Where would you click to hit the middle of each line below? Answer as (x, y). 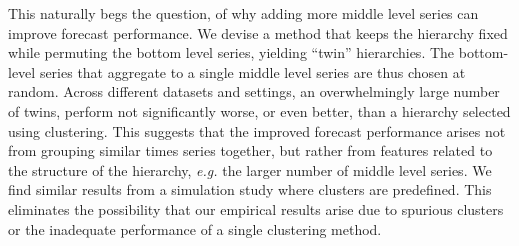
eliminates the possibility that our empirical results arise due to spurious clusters (256, 208)
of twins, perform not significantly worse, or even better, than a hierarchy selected (259, 110)
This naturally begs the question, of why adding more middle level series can (243, 13)
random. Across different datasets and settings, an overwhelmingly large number (254, 91)
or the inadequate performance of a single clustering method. (195, 228)
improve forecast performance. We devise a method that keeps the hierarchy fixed (258, 32)
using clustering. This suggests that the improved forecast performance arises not (257, 130)
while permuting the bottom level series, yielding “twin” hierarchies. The (231, 52)
